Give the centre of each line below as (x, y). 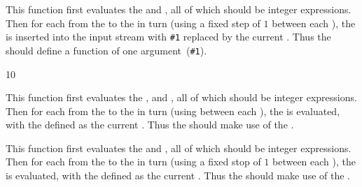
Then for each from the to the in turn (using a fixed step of (133, 23)
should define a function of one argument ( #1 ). (106, 50)
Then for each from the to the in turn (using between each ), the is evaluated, (173, 111)
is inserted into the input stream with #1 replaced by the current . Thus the (168, 37)
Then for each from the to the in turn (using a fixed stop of (133, 162)
